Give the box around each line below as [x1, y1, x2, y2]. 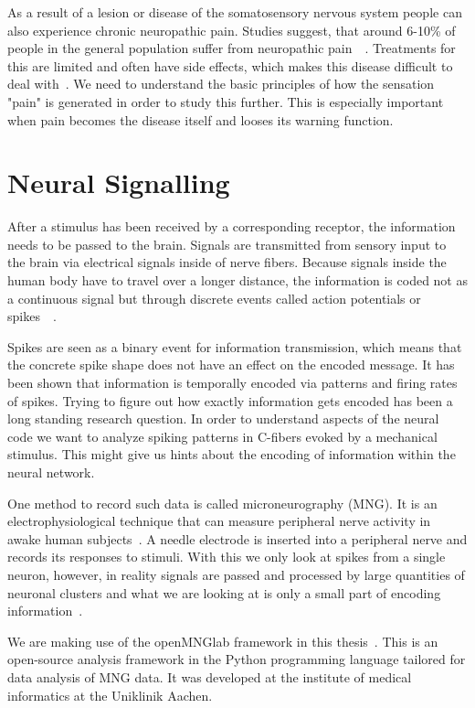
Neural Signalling [7, 164, 230, 201]
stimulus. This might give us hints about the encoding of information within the [7, 445, 456, 464]
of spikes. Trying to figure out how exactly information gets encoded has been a [7, 391, 453, 410]
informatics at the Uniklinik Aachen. [7, 685, 213, 704]
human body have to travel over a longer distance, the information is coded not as [7, 271, 468, 290]
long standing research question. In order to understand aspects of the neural [7, 409, 439, 428]
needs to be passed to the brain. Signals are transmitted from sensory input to [7, 234, 447, 253]
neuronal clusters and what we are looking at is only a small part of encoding [7, 583, 441, 602]
